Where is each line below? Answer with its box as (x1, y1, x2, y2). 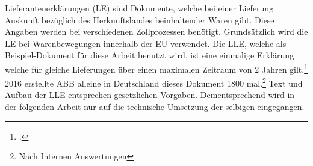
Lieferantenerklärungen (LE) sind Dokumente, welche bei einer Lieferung (5, 2, 274, 14)
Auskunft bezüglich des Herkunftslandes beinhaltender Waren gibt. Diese (5, 13, 274, 26)
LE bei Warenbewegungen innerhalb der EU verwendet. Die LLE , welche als (5, 37, 287, 49)
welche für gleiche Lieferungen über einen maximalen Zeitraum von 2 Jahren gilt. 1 (5, 61, 308, 75)
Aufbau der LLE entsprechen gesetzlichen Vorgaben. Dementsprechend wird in (5, 88, 295, 101)
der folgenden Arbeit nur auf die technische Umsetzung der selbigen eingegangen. (5, 100, 305, 113)
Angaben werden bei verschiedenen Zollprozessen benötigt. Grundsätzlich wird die (5, 25, 308, 38)
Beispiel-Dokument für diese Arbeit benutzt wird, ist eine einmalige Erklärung (5, 49, 294, 61)
